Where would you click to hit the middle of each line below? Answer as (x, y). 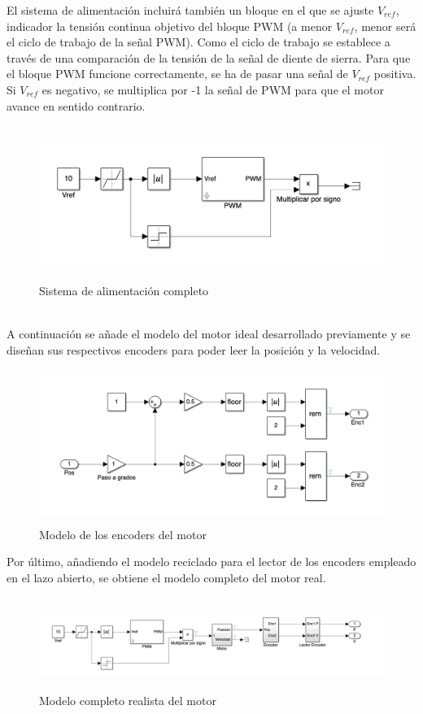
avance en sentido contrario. (76, 105)
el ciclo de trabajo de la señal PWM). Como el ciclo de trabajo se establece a (198, 42)
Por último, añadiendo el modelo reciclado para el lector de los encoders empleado (211, 562)
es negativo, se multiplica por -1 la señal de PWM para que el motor (213, 89)
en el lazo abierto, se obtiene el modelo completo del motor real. (166, 577)
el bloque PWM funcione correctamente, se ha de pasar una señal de (177, 74)
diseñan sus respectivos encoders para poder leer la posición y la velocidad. (194, 349)
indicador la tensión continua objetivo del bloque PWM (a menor (170, 26)
